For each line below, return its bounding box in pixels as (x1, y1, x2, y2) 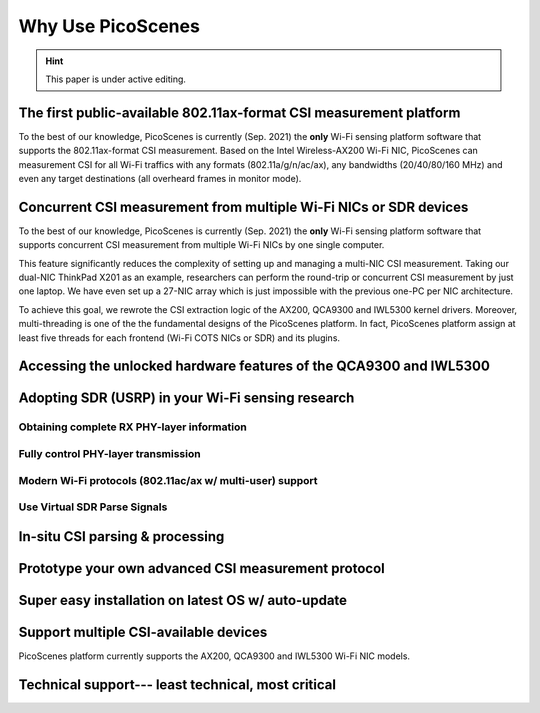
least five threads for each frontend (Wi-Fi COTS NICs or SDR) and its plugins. (18, 331, 340, 344)
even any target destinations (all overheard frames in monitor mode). (18, 173, 302, 185)
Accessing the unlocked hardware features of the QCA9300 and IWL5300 (18, 358, 490, 375)
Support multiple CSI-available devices (18, 623, 268, 640)
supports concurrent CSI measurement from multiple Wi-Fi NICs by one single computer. (18, 239, 385, 251)
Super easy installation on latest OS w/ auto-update (18, 591, 348, 609)
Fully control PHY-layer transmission (18, 447, 201, 461)
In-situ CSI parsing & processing (18, 528, 225, 545)
